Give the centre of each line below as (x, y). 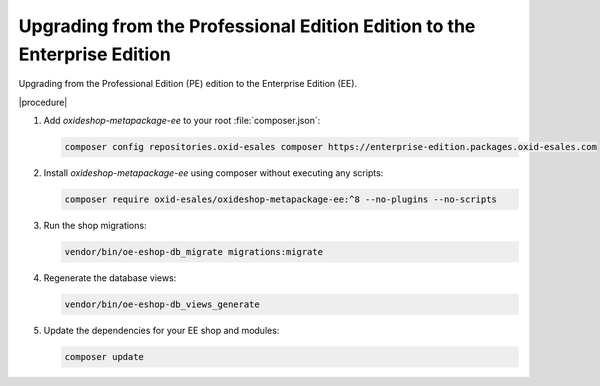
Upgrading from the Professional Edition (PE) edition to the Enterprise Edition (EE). (188, 84)
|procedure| (43, 102)
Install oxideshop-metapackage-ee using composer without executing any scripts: (213, 173)
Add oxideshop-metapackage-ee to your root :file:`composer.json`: (182, 121)
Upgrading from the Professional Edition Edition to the (247, 26)
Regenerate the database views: (110, 278)
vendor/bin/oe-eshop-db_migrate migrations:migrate (194, 252)
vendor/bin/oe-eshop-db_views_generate (162, 304)
